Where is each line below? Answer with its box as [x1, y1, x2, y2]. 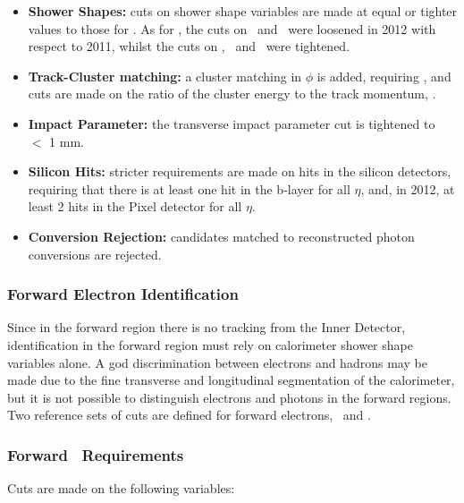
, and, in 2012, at [360, 179, 455, 198]
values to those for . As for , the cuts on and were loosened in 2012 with [28, 19, 436, 38]
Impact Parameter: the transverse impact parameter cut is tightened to [28, 114, 435, 132]
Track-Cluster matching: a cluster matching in [28, 66, 302, 85]
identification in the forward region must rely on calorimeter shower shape [7, 335, 413, 354]
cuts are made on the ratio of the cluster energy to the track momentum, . [28, 84, 436, 103]
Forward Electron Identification [7, 283, 239, 305]
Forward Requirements [7, 443, 184, 465]
